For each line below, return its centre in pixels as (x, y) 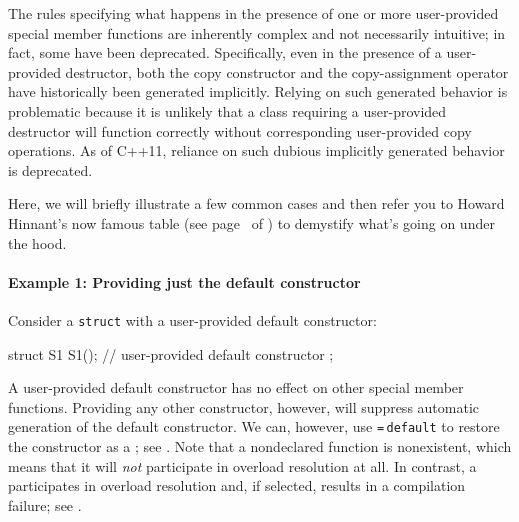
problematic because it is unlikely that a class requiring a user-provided (227, 110)
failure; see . (45, 504)
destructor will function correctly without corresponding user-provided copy (240, 130)
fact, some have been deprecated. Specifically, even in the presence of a (225, 52)
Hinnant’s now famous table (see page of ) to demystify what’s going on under (251, 222)
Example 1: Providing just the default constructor (184, 281)
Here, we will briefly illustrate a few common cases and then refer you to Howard (256, 203)
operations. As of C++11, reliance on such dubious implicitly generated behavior (256, 150)
